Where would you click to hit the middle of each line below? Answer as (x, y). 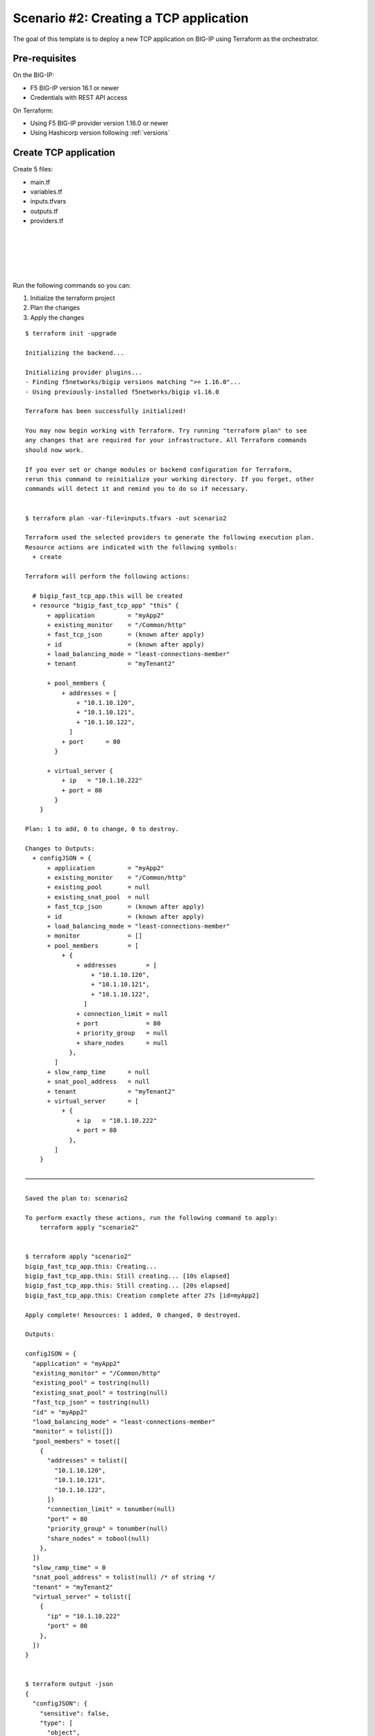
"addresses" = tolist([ (87, 1461)
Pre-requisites (44, 59)
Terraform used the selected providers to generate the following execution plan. (170, 537)
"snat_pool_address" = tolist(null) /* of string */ (124, 1577)
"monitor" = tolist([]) (73, 1432)
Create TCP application (64, 153)
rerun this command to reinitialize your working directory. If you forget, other (170, 479)
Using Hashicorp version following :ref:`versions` (100, 133)
